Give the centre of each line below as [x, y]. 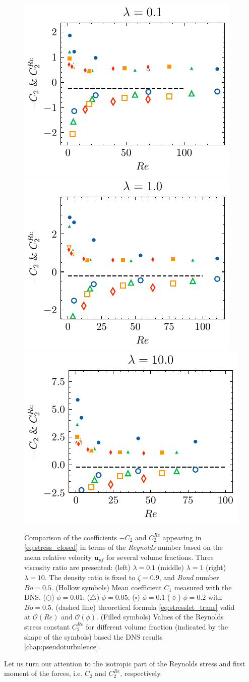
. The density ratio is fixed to [90, 577]
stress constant [47, 626]
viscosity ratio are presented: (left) [77, 567]
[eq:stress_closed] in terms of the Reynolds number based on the [123, 547]
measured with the [203, 587]
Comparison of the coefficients [71, 537]
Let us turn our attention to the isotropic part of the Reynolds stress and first [125, 663]
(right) [216, 567]
